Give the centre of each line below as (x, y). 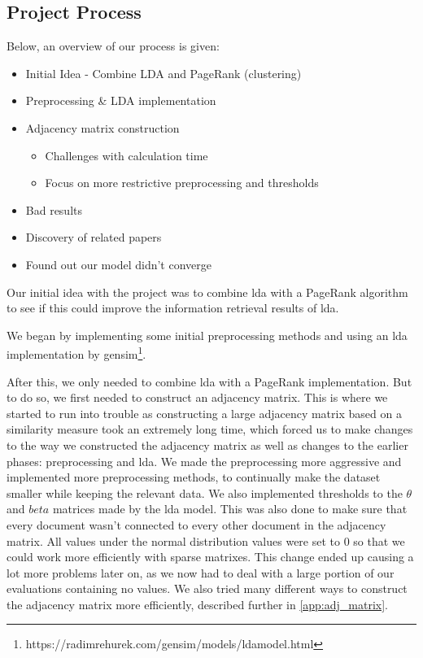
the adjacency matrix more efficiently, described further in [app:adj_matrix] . (197, 604)
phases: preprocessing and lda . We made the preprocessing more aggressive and (204, 461)
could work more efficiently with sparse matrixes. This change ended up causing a (210, 557)
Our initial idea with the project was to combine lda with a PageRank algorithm (207, 292)
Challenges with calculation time (126, 155)
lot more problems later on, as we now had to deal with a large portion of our (201, 572)
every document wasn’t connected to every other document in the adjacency (196, 524)
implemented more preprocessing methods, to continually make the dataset (194, 477)
